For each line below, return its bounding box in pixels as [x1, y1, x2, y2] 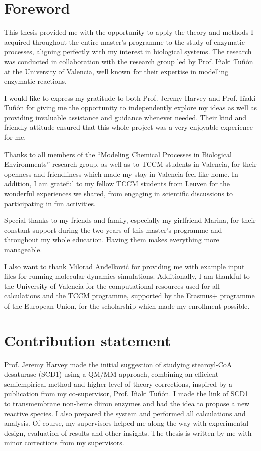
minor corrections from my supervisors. [4, 437, 124, 448]
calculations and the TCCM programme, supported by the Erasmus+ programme [4, 290, 255, 301]
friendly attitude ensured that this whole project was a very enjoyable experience [4, 122, 253, 132]
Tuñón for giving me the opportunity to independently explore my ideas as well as [4, 102, 257, 113]
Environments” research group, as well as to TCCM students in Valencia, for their [4, 159, 257, 169]
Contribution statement [4, 330, 171, 350]
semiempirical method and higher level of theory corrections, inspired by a [4, 378, 233, 389]
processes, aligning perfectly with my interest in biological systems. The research [4, 46, 252, 57]
